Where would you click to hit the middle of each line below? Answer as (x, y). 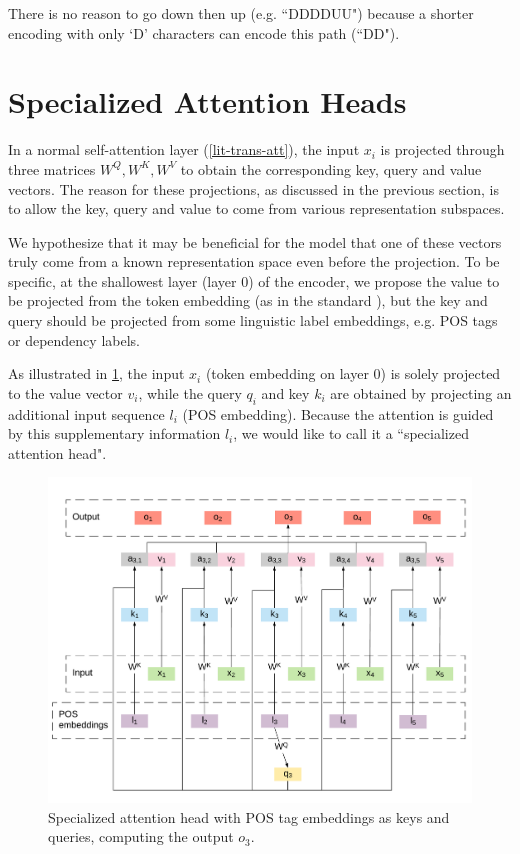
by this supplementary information (114, 433)
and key (285, 392)
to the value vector (65, 392)
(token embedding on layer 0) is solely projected (353, 373)
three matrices (52, 168)
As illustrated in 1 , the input (96, 373)
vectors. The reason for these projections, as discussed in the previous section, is (253, 188)
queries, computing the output (141, 836)
